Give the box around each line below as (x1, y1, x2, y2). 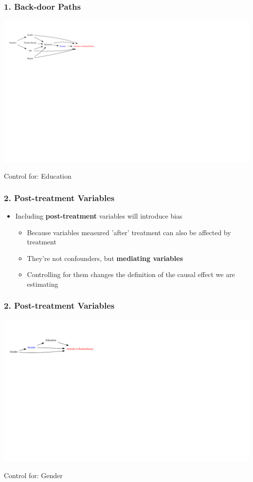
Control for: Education (4, 171, 72, 181)
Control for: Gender (4, 470, 63, 480)
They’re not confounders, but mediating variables (27, 253, 183, 263)
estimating (27, 278, 58, 289)
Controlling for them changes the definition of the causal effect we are (27, 269, 235, 279)
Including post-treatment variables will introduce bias (15, 210, 182, 221)
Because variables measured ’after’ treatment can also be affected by (27, 227, 231, 237)
